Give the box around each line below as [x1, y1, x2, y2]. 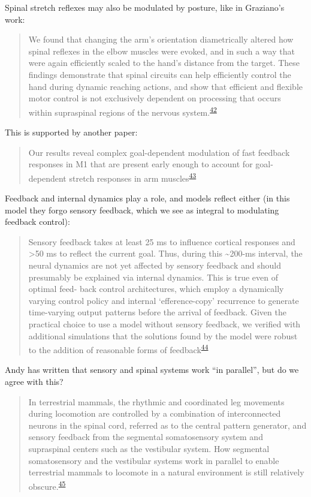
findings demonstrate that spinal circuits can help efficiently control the [28, 68, 291, 80]
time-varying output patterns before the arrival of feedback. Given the [28, 306, 286, 318]
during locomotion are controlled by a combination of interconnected [28, 407, 281, 420]
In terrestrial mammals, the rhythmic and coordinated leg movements [28, 395, 285, 408]
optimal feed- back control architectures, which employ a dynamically [28, 282, 284, 295]
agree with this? [5, 375, 64, 387]
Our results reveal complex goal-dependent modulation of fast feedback [28, 146, 290, 158]
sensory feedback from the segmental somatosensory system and [28, 430, 263, 443]
